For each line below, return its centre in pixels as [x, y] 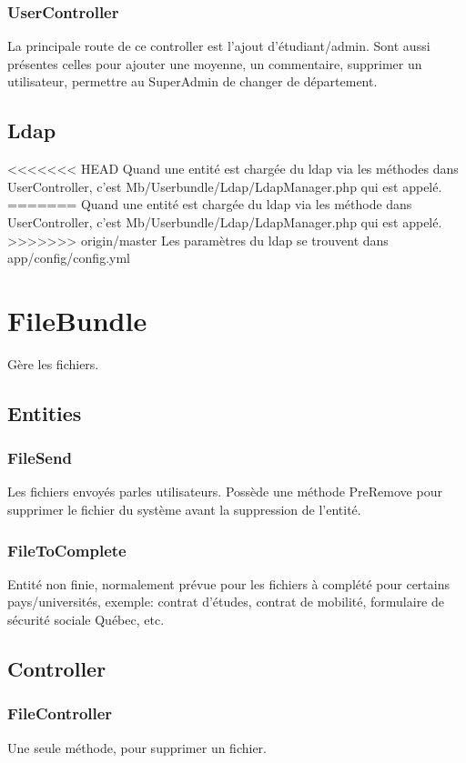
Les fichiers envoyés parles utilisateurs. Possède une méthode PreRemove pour [225, 492]
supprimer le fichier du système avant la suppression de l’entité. [184, 510]
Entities [45, 412]
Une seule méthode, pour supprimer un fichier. [137, 747]
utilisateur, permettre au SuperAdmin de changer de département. [192, 81]
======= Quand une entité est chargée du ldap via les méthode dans [210, 204]
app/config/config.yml [69, 258]
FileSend [40, 458]
